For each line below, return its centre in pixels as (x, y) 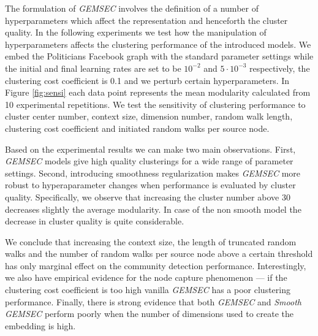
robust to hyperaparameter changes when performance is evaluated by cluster (150, 185)
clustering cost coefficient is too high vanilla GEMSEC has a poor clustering (148, 290)
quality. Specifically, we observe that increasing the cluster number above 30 (148, 197)
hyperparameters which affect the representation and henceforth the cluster (146, 20)
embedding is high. (40, 325)
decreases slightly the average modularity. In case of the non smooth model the (153, 209)
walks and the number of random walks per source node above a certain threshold (159, 254)
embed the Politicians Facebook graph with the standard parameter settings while (159, 56)
